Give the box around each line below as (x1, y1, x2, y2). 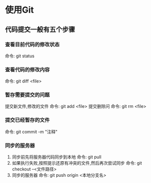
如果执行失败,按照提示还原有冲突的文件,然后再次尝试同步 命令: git (12, 160, 142, 166)
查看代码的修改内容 (5, 66, 50, 73)
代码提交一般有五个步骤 (5, 25, 75, 33)
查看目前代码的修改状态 (5, 41, 60, 48)
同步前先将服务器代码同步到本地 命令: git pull (12, 154, 102, 160)
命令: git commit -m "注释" (5, 129, 58, 134)
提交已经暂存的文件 (5, 117, 50, 124)
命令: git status (5, 53, 35, 59)
